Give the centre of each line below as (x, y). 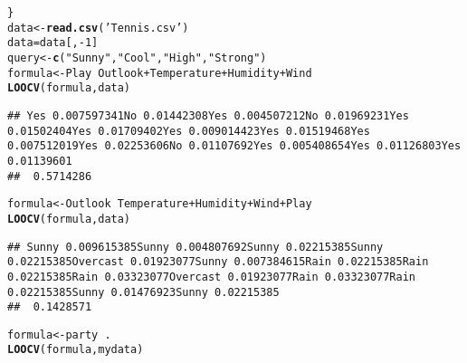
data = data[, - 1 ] (53, 43)
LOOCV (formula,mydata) (76, 350)
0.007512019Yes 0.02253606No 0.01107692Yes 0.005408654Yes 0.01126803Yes (234, 146)
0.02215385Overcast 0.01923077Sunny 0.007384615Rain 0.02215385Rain (218, 262)
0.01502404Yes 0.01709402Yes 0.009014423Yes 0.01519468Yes (189, 131)
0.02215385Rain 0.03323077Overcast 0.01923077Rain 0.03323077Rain (212, 277)
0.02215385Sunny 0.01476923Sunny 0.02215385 (143, 292)
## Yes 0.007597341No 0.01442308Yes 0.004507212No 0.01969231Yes (208, 115)
